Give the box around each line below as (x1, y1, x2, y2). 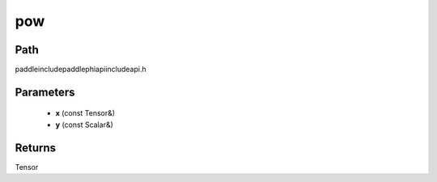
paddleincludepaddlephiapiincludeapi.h (15, 65, 146, 74)
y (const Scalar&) (55, 120, 113, 129)
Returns (15, 141, 57, 154)
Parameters (15, 85, 75, 99)
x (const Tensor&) (55, 108, 116, 118)
